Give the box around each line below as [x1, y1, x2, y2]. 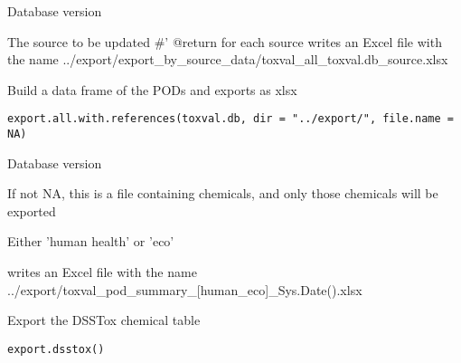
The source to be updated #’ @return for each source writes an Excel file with [7, 32, 442, 51]
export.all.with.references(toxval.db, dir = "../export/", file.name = [7, 112, 454, 126]
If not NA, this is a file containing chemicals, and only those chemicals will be [7, 184, 438, 203]
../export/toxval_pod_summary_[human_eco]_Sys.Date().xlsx [7, 280, 362, 299]
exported [7, 201, 56, 220]
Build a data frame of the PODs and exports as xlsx [7, 80, 297, 99]
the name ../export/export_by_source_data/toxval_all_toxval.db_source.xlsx [7, 50, 448, 69]
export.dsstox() [7, 342, 105, 356]
